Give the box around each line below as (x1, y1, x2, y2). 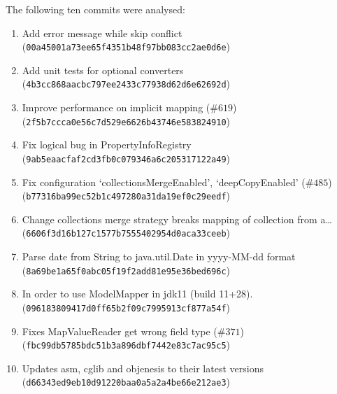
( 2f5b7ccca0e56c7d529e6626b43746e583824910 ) (22, 113, 231, 128)
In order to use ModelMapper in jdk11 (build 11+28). (22, 286, 253, 301)
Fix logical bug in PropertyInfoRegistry (22, 137, 192, 152)
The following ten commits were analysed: (6, 2, 185, 16)
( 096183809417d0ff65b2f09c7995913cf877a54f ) (22, 300, 231, 314)
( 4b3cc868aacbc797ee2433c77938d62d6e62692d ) (22, 76, 231, 91)
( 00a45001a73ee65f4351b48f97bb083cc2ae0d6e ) (22, 39, 231, 54)
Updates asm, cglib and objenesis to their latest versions (22, 360, 264, 375)
